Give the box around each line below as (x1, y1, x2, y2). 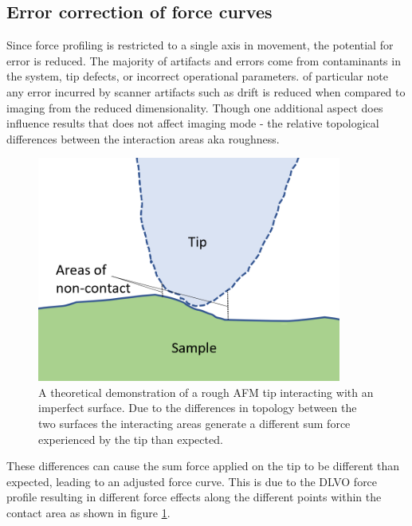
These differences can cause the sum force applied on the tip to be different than (6, 457, 400, 474)
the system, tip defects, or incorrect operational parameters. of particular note (6, 68, 388, 84)
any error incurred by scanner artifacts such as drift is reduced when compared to (6, 83, 406, 100)
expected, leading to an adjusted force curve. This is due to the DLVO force (6, 473, 378, 489)
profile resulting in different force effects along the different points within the (6, 489, 382, 505)
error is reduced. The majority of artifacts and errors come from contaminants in (6, 52, 401, 69)
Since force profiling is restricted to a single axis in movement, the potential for (6, 37, 394, 53)
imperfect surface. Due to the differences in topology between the (38, 399, 357, 416)
